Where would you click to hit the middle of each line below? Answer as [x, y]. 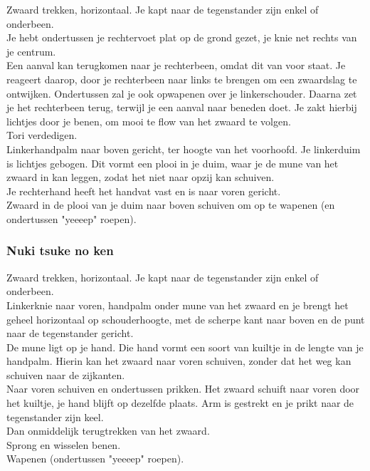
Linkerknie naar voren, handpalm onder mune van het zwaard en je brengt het [178, 305]
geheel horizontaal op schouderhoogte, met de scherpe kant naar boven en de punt [186, 319]
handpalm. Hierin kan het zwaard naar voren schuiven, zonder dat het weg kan [179, 361]
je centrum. [31, 51]
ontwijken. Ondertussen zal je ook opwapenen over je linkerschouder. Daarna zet [182, 93]
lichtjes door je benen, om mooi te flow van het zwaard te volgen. [149, 121]
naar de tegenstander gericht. [70, 333]
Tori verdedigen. [42, 135]
